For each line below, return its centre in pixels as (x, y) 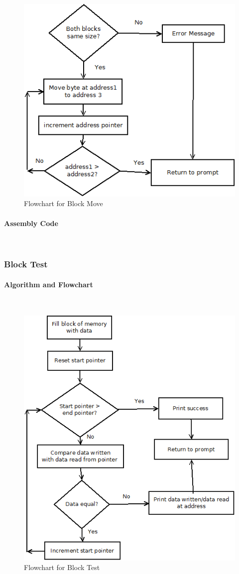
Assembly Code (31, 223)
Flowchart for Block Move (63, 203)
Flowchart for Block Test (62, 567)
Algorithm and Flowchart (49, 284)
